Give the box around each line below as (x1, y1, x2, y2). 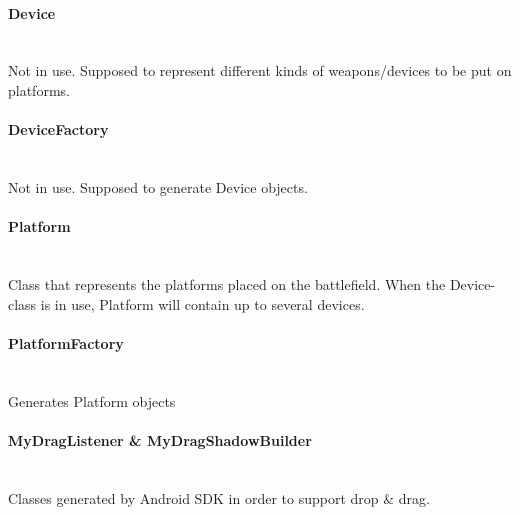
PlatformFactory (8, 332, 124, 353)
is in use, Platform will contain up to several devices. (40, 293, 365, 314)
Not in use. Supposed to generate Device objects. (8, 176, 308, 197)
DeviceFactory (8, 119, 109, 140)
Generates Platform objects (8, 390, 176, 411)
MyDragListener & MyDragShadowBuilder (8, 429, 312, 450)
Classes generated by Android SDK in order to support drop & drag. (8, 487, 430, 508)
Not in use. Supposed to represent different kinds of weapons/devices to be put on (8, 60, 512, 81)
